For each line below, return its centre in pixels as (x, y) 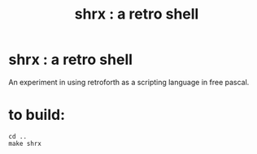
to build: (37, 115)
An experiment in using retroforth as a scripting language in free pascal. (129, 82)
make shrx (25, 143)
